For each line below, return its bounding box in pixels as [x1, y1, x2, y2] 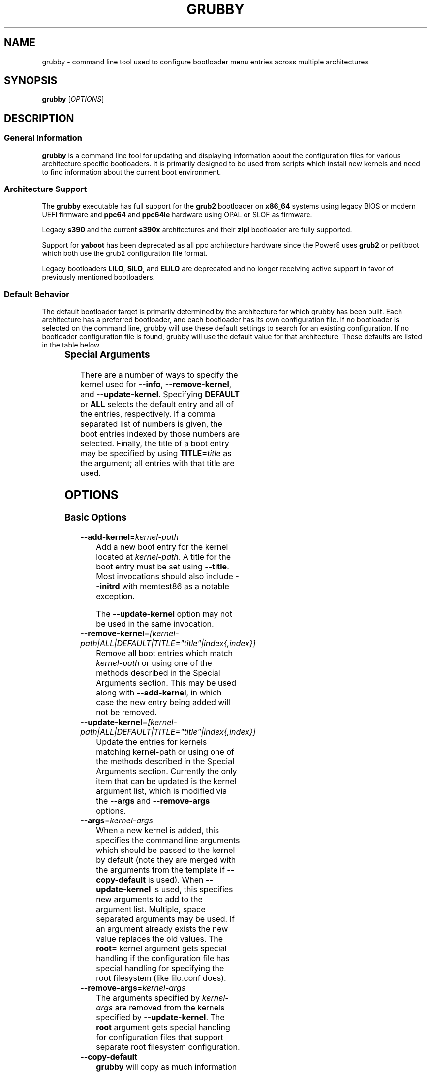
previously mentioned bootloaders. [42, 273, 155, 282]
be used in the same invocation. [96, 619, 214, 629]
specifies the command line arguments [96, 835, 240, 846]
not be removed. [96, 707, 157, 718]
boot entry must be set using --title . [96, 562, 229, 572]
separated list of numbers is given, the [80, 418, 222, 429]
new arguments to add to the [96, 894, 203, 905]
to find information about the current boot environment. [42, 167, 221, 176]
